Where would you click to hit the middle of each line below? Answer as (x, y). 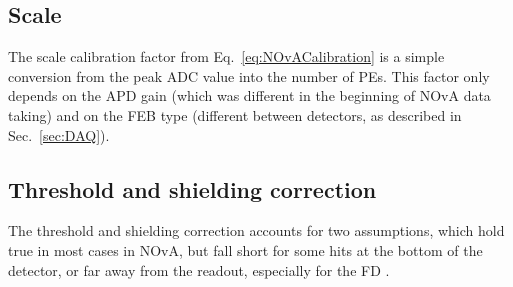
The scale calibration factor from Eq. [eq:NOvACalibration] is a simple (226, 56)
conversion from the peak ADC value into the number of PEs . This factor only (249, 75)
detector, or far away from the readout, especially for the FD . (199, 269)
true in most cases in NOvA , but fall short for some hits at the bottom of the (245, 249)
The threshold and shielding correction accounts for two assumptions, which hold (256, 230)
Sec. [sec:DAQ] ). (59, 134)
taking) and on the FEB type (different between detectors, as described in (235, 114)
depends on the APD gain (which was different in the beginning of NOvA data (249, 95)
